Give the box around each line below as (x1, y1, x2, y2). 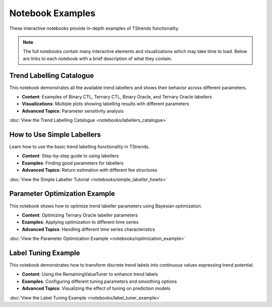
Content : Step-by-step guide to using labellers (22, 153, 119, 159)
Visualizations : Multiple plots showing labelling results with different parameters (22, 101, 189, 107)
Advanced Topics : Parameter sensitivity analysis (22, 108, 124, 114)
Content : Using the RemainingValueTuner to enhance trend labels (22, 271, 158, 277)
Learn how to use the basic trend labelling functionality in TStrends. (9, 144, 150, 150)
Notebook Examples (9, 8, 96, 19)
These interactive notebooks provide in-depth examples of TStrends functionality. (9, 25, 180, 31)
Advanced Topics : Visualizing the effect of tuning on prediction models (22, 285, 171, 291)
